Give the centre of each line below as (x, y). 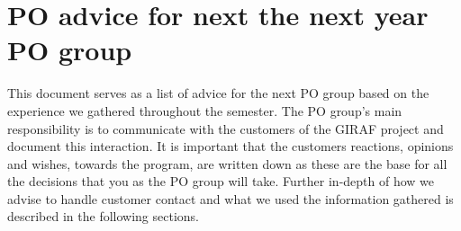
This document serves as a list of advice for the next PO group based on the (218, 93)
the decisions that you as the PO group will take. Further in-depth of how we (221, 181)
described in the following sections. (103, 216)
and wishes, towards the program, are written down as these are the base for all (227, 163)
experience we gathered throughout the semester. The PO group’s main (205, 110)
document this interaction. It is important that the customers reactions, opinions (230, 146)
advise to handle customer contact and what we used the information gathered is (230, 198)
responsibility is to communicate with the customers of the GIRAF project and (226, 128)
